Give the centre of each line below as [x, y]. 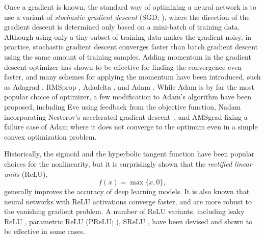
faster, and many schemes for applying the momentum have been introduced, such [132, 77]
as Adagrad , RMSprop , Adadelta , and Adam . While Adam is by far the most [129, 86]
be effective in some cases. [45, 231]
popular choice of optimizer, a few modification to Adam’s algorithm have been [128, 97]
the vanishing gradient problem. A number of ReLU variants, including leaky [124, 211]
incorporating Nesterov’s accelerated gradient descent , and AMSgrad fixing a [126, 116]
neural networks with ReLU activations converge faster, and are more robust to [128, 201]
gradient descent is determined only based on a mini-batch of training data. [122, 27]
